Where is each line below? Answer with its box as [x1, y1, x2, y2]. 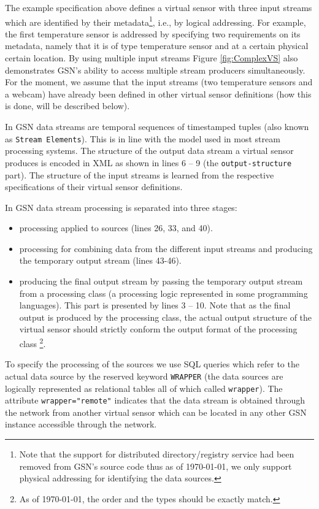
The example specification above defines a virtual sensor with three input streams [5, 1, 312, 13]
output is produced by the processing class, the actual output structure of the [19, 310, 312, 323]
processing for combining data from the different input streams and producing [19, 242, 313, 255]
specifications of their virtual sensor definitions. [5, 180, 183, 193]
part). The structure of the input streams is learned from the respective [5, 168, 274, 181]
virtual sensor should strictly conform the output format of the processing [19, 323, 298, 335]
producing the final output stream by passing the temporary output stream [19, 275, 303, 288]
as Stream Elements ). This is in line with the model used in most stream [5, 132, 280, 145]
